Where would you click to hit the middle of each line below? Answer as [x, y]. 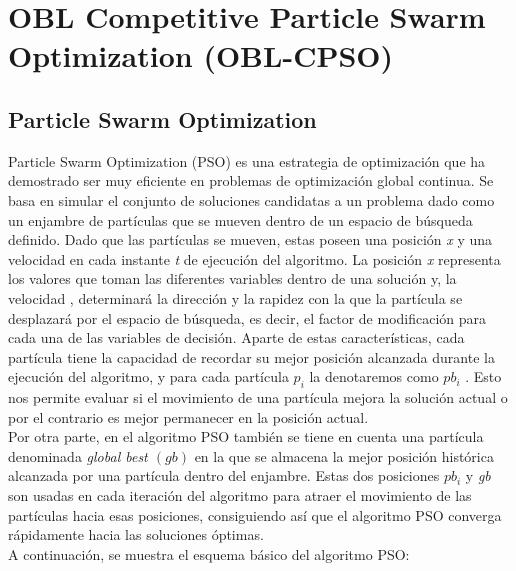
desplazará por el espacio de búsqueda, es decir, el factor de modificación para [247, 317]
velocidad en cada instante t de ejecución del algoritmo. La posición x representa [254, 258]
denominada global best [78, 455]
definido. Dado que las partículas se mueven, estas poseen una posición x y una [250, 239]
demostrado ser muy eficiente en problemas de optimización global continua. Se [251, 180]
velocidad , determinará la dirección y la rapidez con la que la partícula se [235, 297]
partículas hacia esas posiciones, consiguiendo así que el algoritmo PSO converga [255, 514]
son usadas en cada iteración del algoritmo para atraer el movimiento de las [240, 495]
